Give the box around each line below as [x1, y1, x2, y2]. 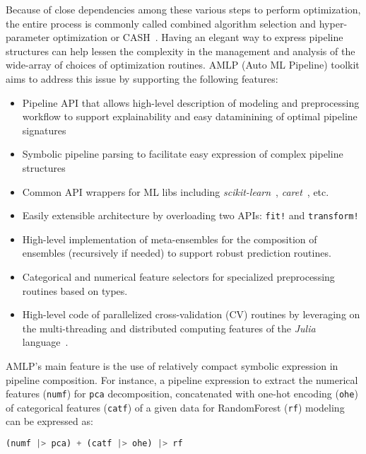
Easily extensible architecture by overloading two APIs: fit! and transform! [22, 208, 359, 223]
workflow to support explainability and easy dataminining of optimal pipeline [22, 109, 358, 124]
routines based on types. [22, 283, 128, 298]
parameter [6, 30, 50, 45]
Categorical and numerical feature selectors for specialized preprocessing [22, 269, 335, 284]
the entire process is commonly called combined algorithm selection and [6, 16, 317, 30]
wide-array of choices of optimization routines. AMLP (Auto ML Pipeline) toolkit [6, 57, 360, 72]
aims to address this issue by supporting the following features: [6, 71, 278, 86]
